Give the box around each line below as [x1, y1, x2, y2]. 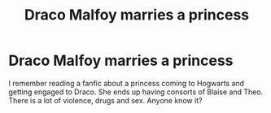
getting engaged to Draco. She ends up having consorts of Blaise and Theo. [8, 87, 264, 97]
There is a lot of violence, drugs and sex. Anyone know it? [8, 95, 203, 105]
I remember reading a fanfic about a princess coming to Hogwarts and [8, 78, 245, 88]
